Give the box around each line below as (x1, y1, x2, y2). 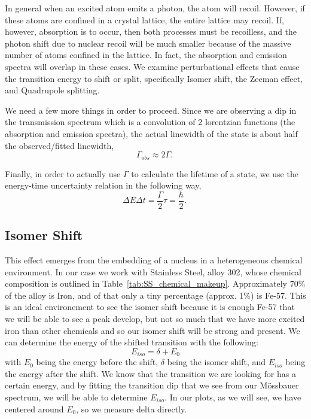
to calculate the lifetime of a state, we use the (131, 167, 298, 180)
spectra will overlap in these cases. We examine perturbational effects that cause (5, 60, 300, 72)
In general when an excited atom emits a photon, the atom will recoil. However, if (5, 2, 305, 14)
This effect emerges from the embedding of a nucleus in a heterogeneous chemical (5, 254, 303, 266)
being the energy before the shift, (36, 356, 158, 368)
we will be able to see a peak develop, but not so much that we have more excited (5, 312, 305, 324)
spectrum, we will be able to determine (5, 391, 148, 403)
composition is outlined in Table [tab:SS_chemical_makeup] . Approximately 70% (5, 277, 306, 290)
